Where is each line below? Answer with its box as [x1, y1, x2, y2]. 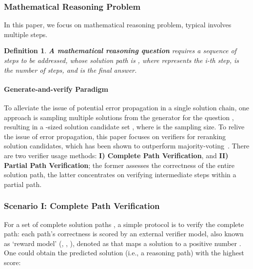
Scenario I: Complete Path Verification [4, 200, 160, 212]
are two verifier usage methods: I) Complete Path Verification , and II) [4, 150, 229, 160]
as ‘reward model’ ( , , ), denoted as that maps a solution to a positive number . [4, 238, 241, 248]
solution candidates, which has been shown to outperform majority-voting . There [4, 141, 250, 151]
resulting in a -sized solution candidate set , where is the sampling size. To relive [4, 122, 245, 132]
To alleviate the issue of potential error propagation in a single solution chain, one [4, 102, 249, 112]
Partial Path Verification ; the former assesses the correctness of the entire [4, 160, 235, 170]
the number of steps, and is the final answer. [4, 64, 137, 75]
